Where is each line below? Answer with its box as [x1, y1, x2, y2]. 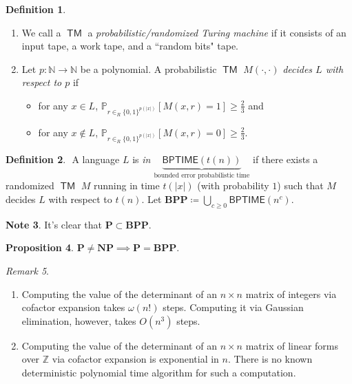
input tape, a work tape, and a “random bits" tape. [21, 39, 238, 53]
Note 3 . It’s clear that [6, 217, 102, 231]
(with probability [197, 178, 269, 193]
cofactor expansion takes [21, 300, 125, 314]
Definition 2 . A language [6, 151, 120, 166]
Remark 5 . [6, 263, 49, 277]
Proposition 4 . [6, 240, 74, 255]
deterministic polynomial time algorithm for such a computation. [21, 365, 296, 379]
